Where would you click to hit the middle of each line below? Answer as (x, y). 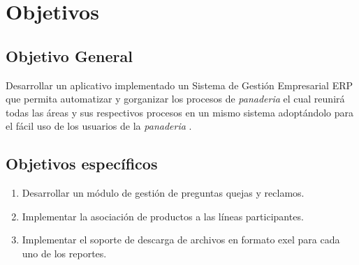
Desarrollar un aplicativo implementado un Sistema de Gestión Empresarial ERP (179, 85)
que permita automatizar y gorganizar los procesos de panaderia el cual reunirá (175, 99)
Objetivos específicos (82, 164)
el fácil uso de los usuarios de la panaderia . (99, 126)
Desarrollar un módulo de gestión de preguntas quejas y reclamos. (163, 193)
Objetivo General (69, 55)
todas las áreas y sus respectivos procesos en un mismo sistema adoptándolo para (180, 112)
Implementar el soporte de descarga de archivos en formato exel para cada (181, 240)
